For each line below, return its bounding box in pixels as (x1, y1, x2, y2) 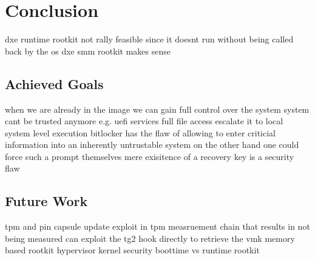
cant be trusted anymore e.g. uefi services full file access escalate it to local (5, 115, 283, 127)
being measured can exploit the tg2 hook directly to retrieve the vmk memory (5, 232, 295, 244)
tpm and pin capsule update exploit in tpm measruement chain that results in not (5, 220, 310, 233)
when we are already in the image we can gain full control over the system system (5, 102, 310, 115)
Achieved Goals (5, 74, 104, 93)
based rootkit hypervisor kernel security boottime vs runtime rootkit (5, 244, 260, 256)
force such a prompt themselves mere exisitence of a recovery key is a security (5, 150, 294, 162)
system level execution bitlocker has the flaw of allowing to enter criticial (5, 126, 276, 139)
